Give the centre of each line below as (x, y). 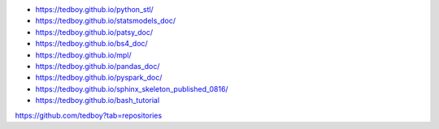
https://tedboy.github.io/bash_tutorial (98, 101)
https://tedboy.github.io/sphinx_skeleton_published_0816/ (132, 88)
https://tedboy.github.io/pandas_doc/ (98, 66)
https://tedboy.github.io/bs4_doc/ (91, 44)
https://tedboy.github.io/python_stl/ (94, 9)
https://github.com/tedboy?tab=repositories (89, 115)
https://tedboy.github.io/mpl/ (83, 55)
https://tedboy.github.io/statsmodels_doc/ (106, 21)
